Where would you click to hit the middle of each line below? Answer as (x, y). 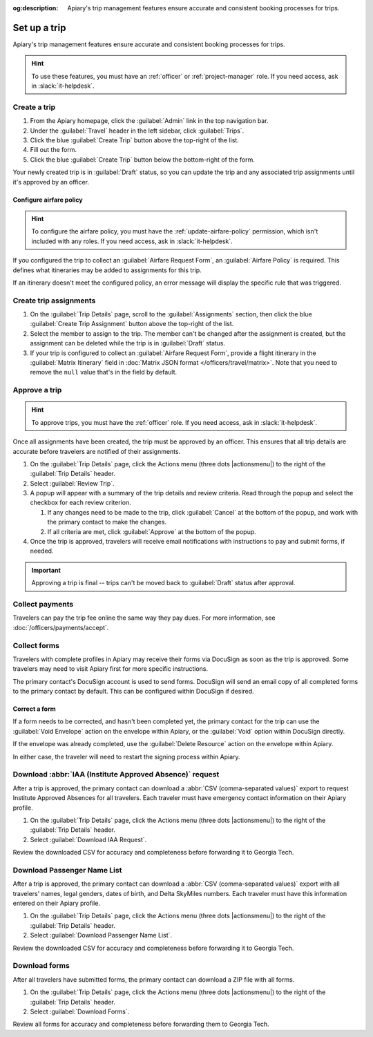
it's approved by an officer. (51, 182)
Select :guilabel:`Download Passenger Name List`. (101, 935)
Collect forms (36, 645)
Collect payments (43, 604)
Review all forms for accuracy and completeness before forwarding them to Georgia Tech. (141, 1024)
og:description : (36, 8)
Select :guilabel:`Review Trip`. (72, 483)
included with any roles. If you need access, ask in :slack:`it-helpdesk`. (132, 241)
